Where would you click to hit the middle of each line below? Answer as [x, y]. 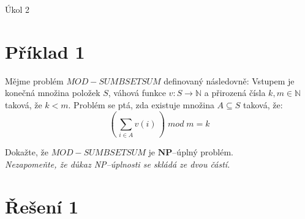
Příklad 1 [45, 51]
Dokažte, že [27, 152]
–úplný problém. [203, 152]
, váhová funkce [137, 93]
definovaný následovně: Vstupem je [229, 80]
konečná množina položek [53, 93]
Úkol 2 [17, 9]
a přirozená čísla [235, 93]
